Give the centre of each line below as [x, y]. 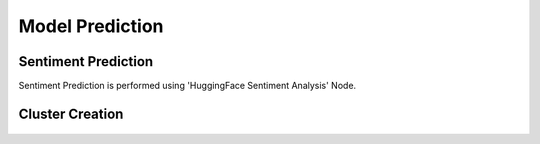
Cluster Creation [71, 113]
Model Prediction [91, 26]
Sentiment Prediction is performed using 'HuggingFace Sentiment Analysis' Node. [187, 86]
